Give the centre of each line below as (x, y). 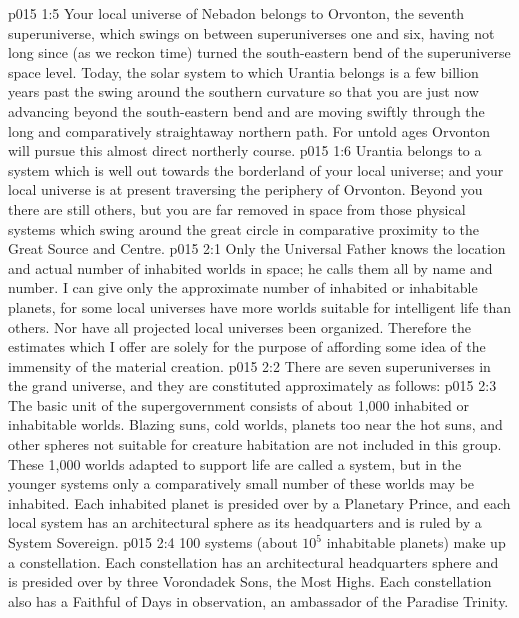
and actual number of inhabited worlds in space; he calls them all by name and (250, 267)
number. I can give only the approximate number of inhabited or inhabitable (243, 287)
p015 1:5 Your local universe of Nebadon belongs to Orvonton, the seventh (236, 13)
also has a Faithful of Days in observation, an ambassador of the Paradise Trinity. (258, 600)
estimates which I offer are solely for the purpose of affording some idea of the (247, 346)
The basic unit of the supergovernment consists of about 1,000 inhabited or (238, 404)
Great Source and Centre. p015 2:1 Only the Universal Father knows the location (257, 248)
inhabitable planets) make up (416, 542)
